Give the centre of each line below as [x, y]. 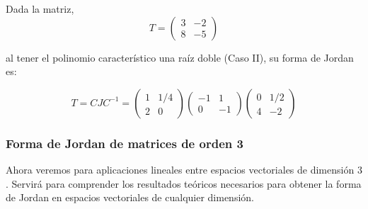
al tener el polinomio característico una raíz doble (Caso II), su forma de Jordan [180, 57]
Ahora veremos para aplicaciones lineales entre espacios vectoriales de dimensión [180, 169]
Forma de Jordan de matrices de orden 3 [125, 143]
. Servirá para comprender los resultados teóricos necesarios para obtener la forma [184, 183]
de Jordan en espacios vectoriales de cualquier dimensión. [130, 197]
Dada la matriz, [40, 9]
